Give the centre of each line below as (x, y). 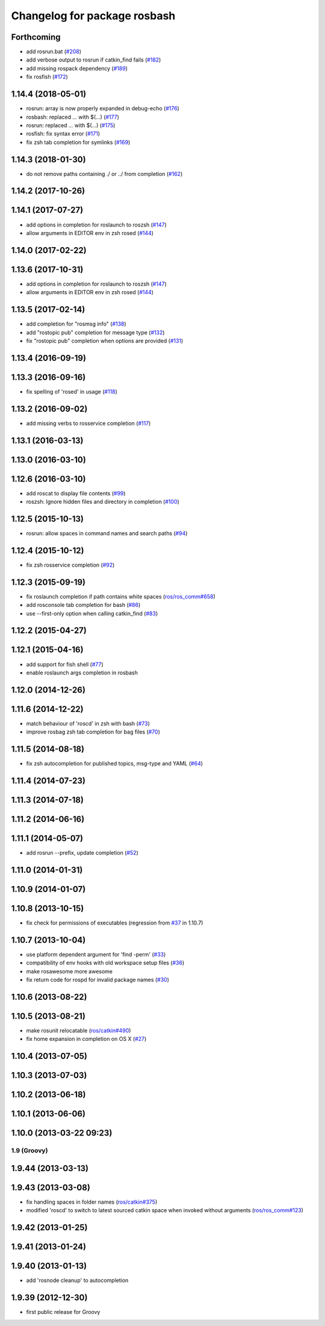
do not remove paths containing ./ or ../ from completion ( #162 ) (104, 174)
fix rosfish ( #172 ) (47, 77)
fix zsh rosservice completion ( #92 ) (70, 565)
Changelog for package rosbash (93, 16)
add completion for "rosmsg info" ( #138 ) (76, 324)
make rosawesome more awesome (70, 971)
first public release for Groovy (63, 1312)
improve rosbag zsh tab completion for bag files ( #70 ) (93, 732)
